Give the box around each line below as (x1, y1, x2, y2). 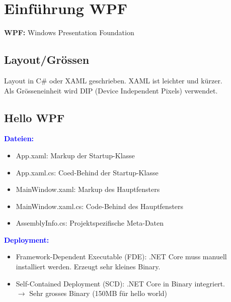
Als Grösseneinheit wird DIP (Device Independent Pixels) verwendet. (4, 85, 218, 95)
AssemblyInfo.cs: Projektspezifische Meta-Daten (16, 218, 164, 228)
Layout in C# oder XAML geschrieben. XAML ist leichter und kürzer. (4, 75, 222, 85)
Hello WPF (4, 110, 65, 125)
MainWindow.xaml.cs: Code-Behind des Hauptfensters (16, 200, 184, 211)
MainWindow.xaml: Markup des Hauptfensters (16, 184, 160, 194)
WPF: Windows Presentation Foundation (4, 27, 134, 38)
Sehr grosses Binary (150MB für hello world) (29, 288, 168, 298)
